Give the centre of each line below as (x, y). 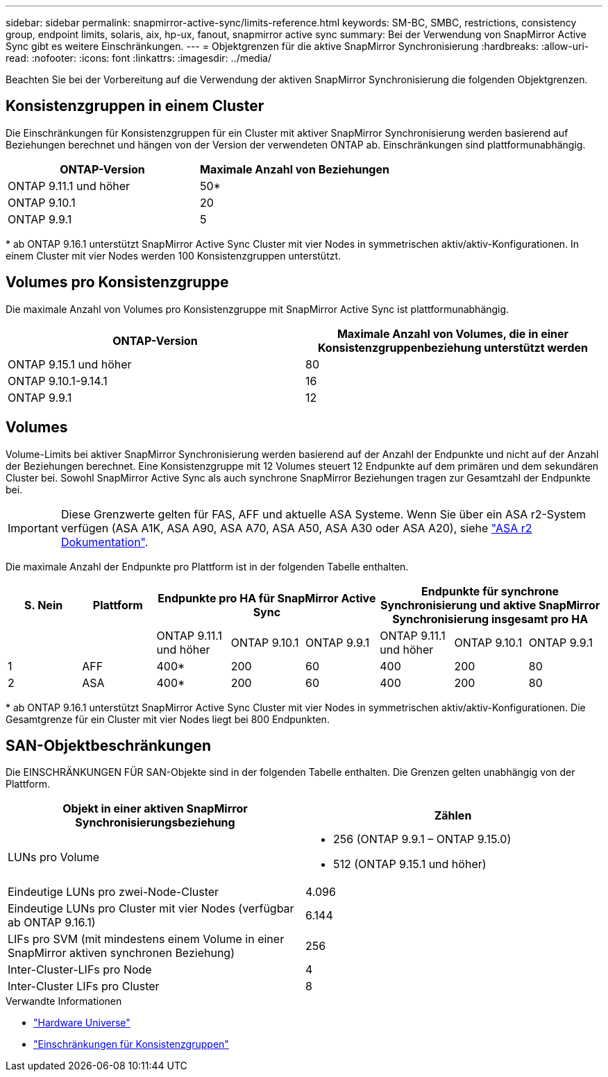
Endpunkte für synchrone (490, 591)
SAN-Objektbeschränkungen (109, 745)
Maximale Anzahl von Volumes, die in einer (453, 333)
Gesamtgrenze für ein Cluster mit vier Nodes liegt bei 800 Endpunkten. (168, 719)
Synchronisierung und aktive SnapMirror (490, 605)
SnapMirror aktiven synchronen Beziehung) (121, 953)
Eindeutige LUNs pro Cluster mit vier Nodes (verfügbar (151, 909)
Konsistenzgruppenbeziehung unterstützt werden (453, 347)
